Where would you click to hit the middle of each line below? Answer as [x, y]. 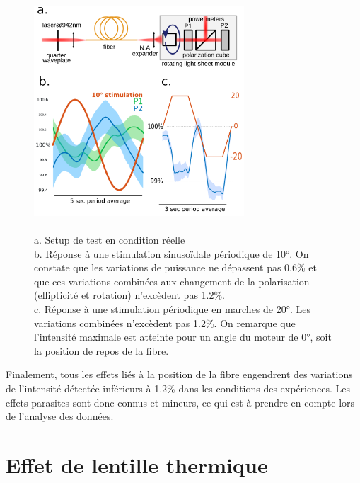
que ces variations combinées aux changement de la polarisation [172, 281]
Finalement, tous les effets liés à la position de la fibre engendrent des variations [179, 374]
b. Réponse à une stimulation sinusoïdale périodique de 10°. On [172, 253]
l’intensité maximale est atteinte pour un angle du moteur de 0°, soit [183, 337]
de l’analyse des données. [60, 416]
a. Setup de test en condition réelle [110, 239]
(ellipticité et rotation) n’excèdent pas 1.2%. [130, 295]
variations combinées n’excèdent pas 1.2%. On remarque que [165, 323]
